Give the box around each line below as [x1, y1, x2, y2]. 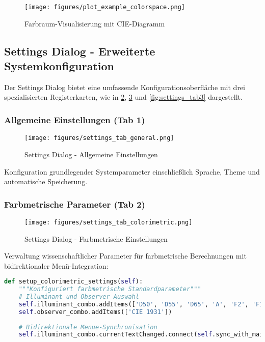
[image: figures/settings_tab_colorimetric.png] [24, 218, 193, 226]
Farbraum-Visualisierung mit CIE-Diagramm [24, 18, 165, 28]
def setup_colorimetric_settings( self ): [4, 278, 143, 286]
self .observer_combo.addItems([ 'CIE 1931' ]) [18, 308, 172, 316]
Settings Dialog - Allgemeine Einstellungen [24, 149, 158, 159]
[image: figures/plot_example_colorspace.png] [24, 4, 185, 11]
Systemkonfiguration [4, 58, 115, 74]
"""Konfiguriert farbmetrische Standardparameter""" [18, 286, 201, 293]
